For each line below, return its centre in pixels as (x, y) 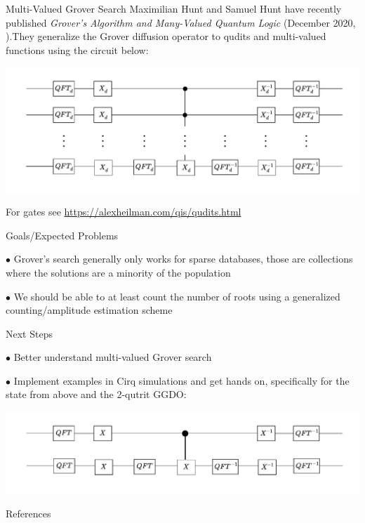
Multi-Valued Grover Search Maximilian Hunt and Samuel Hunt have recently (174, 8)
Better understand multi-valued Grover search (113, 357)
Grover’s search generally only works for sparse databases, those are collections (183, 259)
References (28, 514)
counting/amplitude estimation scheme (89, 310)
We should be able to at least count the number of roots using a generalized (177, 296)
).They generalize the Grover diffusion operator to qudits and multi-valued (166, 36)
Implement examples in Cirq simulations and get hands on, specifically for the (181, 380)
